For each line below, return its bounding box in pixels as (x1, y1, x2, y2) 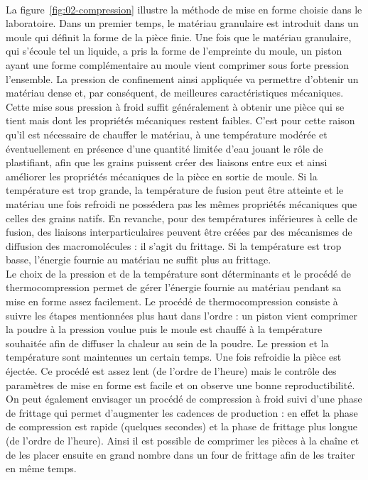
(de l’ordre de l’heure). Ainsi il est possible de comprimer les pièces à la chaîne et (6, 433, 359, 447)
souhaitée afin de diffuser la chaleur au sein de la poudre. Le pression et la (6, 335, 329, 350)
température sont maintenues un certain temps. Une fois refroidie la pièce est (6, 349, 342, 364)
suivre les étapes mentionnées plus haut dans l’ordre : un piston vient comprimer (6, 307, 358, 322)
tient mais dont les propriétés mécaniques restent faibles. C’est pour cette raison (6, 113, 355, 128)
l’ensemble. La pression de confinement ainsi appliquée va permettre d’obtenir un (6, 71, 359, 86)
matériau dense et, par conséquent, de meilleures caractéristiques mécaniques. (6, 85, 344, 100)
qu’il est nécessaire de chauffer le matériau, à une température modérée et (6, 126, 328, 141)
